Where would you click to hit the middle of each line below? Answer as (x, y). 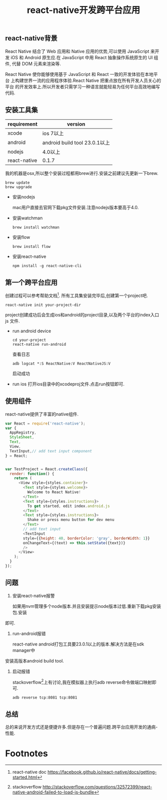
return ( (23, 478)
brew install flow (31, 247)
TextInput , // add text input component (51, 451)
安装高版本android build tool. (35, 660)
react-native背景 (31, 38)
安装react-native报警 (34, 595)
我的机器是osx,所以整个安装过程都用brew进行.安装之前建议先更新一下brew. (82, 173)
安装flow (21, 237)
